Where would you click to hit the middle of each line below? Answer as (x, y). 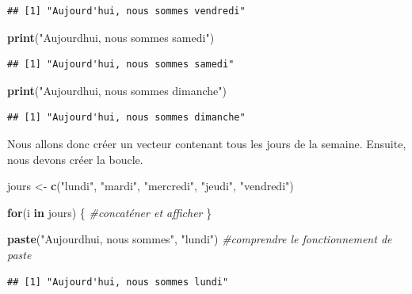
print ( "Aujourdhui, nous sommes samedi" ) (111, 37)
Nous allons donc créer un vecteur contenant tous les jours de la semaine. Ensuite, (207, 143)
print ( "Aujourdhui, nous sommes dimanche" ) (117, 90)
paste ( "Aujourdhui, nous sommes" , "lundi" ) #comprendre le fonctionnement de (200, 239)
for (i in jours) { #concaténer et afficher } (110, 212)
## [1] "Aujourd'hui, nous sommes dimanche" (126, 118)
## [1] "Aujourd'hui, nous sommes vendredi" (126, 11)
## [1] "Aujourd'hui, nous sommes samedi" (121, 65)
